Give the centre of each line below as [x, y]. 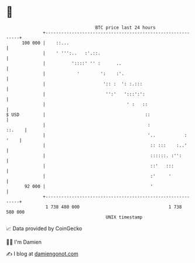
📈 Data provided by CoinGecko [44, 228]
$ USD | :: [78, 115]
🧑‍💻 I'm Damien [24, 242]
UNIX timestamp [124, 217]
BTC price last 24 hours [126, 28]
